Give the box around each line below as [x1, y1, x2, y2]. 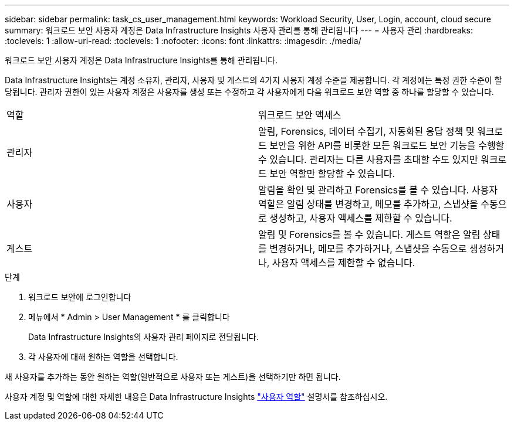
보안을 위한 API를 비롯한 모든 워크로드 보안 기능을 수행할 [269, 140, 505, 151]
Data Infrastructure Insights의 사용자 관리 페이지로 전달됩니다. [28, 332, 259, 342]
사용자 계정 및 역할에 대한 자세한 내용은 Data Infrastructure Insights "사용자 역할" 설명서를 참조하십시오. [5, 392, 388, 402]
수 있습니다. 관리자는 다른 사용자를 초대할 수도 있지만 [258, 154, 478, 165]
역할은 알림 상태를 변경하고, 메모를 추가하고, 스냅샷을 [258, 198, 478, 210]
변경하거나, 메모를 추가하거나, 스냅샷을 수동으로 [269, 243, 467, 254]
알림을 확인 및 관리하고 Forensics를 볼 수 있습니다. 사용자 [258, 184, 498, 196]
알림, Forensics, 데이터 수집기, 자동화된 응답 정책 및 [258, 125, 475, 137]
